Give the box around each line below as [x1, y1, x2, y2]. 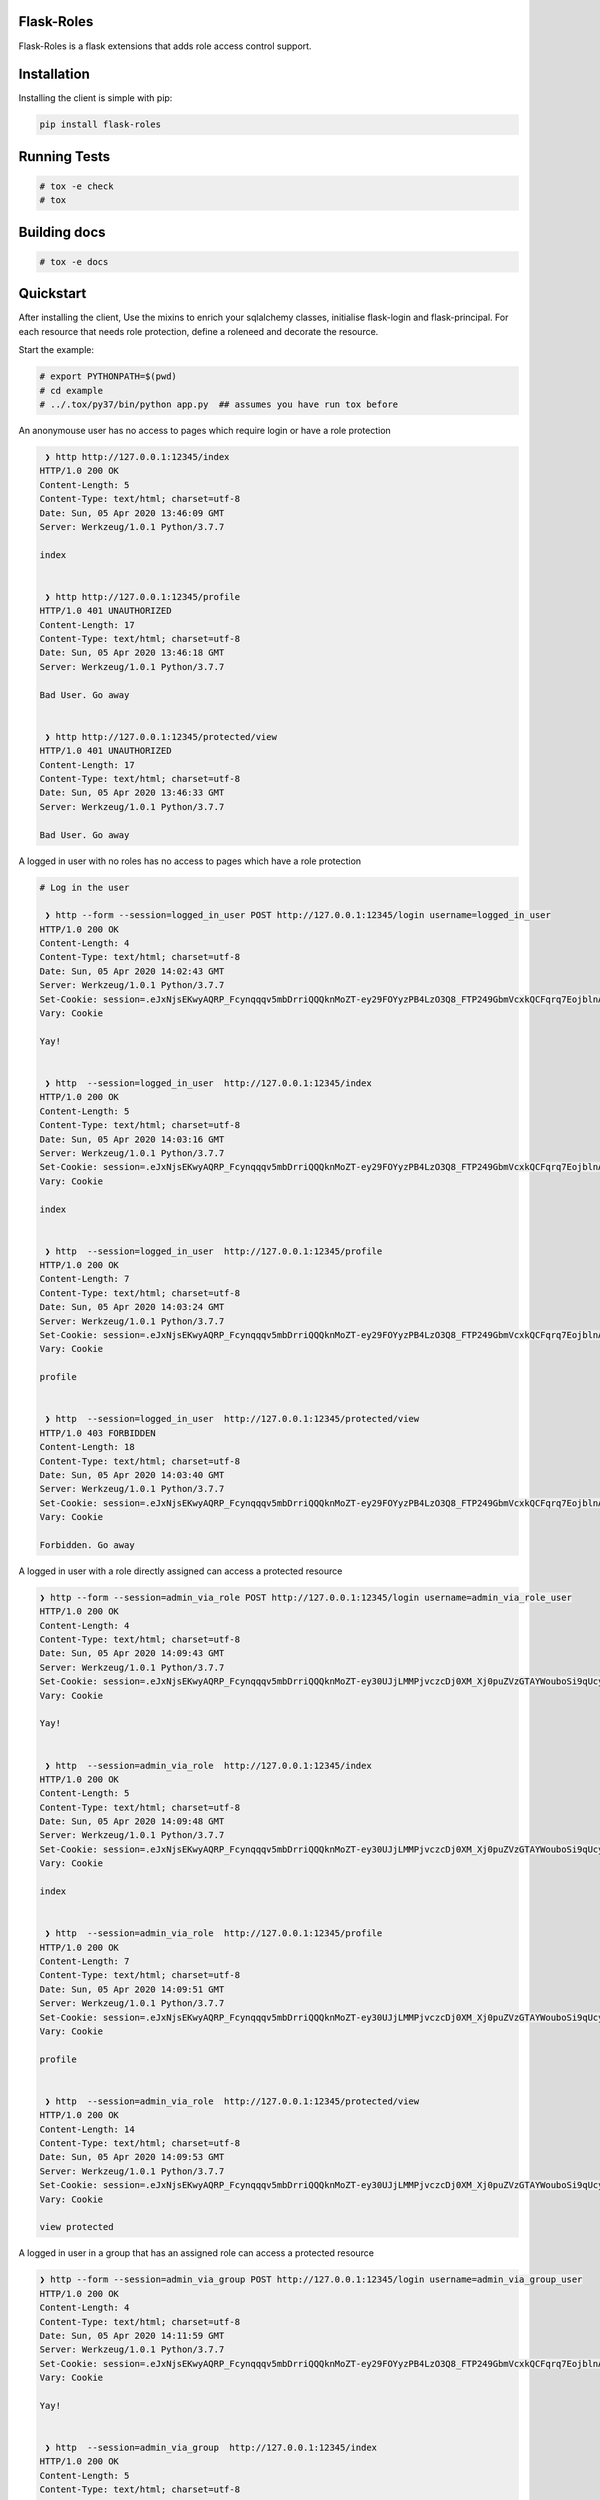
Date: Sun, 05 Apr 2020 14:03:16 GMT [39, 1133, 225, 1145]
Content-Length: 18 [39, 1441, 135, 1453]
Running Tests [18, 148, 110, 165]
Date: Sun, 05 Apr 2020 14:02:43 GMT [39, 965, 225, 977]
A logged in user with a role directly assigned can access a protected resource [18, 1565, 343, 1577]
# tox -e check [39, 181, 114, 192]
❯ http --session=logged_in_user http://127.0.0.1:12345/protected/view [45, 1413, 420, 1425]
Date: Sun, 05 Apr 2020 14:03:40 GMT [39, 1469, 225, 1480]
